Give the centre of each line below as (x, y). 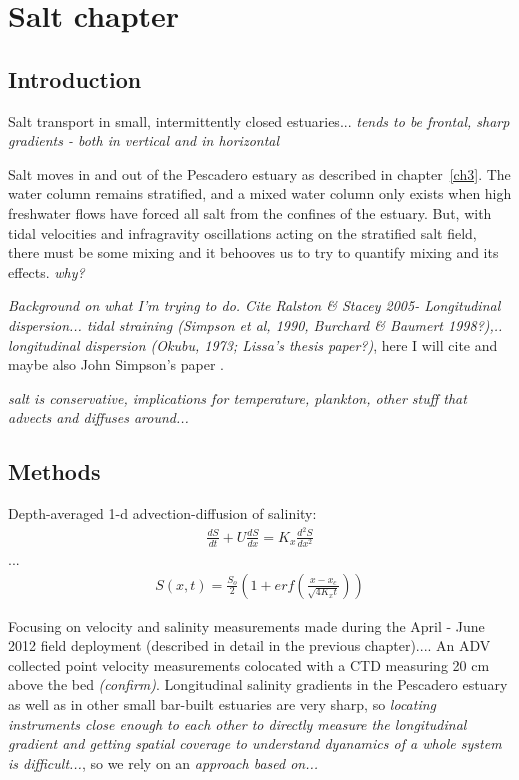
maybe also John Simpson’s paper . (116, 364)
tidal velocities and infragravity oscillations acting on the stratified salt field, (242, 232)
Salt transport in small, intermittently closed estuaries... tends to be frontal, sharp (259, 120)
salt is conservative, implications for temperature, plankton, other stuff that (237, 397)
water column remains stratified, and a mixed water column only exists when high (260, 193)
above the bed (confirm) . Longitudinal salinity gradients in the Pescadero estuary (258, 684)
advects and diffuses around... (98, 417)
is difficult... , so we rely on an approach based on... (163, 762)
